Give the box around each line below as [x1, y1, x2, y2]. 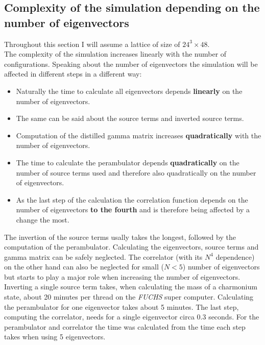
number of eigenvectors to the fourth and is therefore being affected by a [16, 204, 250, 215]
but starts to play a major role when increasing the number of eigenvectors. [4, 271, 240, 282]
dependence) [215, 251, 255, 262]
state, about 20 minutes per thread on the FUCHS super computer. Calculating [4, 291, 254, 302]
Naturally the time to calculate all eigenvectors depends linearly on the [16, 85, 243, 96]
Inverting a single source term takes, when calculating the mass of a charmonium [4, 281, 257, 292]
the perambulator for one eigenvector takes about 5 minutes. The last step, [4, 301, 239, 312]
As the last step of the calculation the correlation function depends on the [16, 194, 248, 205]
